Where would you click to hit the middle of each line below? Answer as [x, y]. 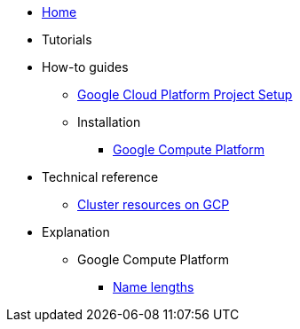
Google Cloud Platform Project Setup [185, 94]
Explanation [76, 232]
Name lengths [154, 287]
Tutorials [67, 39]
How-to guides [85, 67]
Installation [109, 122]
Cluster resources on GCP [154, 204]
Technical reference [100, 177]
